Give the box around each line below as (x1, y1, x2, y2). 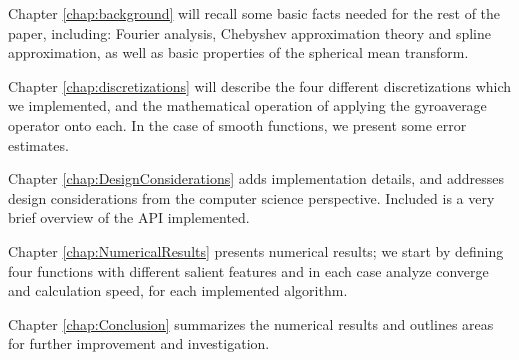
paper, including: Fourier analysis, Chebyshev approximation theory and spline (8, 22, 492, 43)
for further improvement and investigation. (8, 333, 270, 354)
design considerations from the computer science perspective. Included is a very (8, 187, 495, 208)
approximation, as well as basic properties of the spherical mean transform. (8, 42, 469, 63)
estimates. (8, 134, 69, 155)
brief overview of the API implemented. (8, 207, 250, 228)
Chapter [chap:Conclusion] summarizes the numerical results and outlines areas (8, 313, 494, 334)
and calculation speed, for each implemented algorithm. (8, 280, 348, 301)
